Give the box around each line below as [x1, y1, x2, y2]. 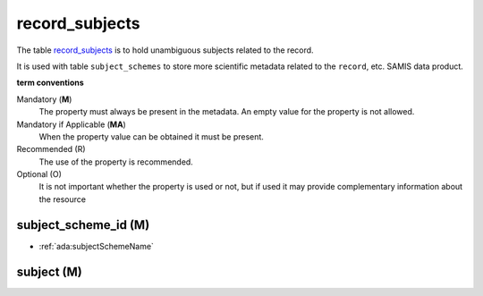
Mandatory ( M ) [16, 94, 72, 105]
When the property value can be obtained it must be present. [38, 131, 264, 142]
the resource [38, 193, 87, 205]
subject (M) [16, 264, 82, 279]
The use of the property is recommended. [38, 156, 194, 167]
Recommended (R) [16, 144, 86, 155]
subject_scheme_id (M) [16, 217, 150, 233]
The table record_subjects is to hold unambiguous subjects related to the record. [16, 45, 314, 55]
